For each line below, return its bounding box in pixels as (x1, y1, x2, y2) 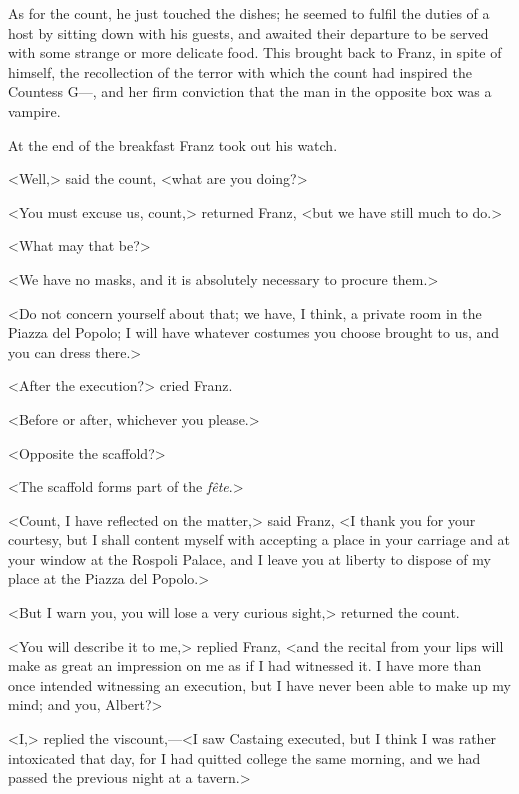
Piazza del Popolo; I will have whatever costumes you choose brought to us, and (8, 322, 500, 343)
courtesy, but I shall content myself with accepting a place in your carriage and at (8, 529, 511, 550)
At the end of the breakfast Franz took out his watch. (8, 134, 338, 155)
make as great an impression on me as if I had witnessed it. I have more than (8, 655, 482, 676)
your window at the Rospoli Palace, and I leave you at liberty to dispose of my (8, 548, 491, 569)
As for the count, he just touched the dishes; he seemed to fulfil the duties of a (8, 3, 490, 23)
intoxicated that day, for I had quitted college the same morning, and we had (8, 747, 481, 768)
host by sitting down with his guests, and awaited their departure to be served (8, 22, 489, 43)
